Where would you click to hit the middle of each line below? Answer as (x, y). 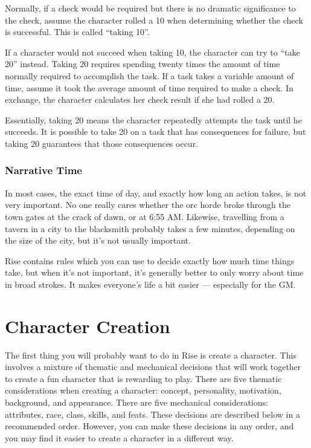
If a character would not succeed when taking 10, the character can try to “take (152, 52)
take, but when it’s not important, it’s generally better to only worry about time (154, 272)
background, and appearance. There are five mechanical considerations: (136, 402)
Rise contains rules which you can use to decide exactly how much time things (150, 260)
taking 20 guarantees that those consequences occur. (102, 143)
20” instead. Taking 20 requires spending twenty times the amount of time (143, 64)
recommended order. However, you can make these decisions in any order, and (149, 426)
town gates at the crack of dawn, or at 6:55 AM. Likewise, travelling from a (145, 216)
